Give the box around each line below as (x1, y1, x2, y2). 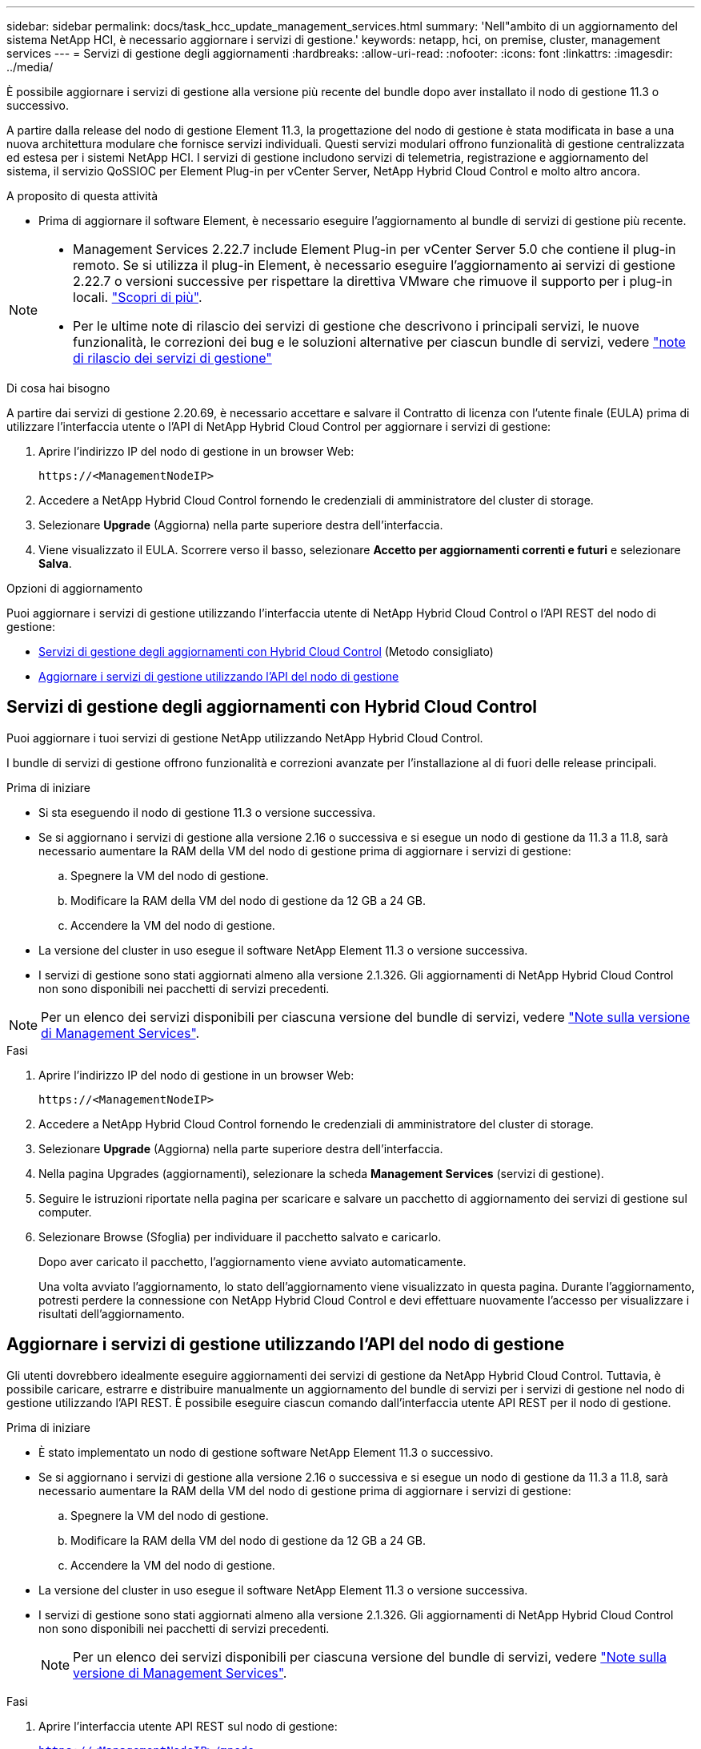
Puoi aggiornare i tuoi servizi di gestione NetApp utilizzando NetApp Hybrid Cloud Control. (6, 730, 483, 745)
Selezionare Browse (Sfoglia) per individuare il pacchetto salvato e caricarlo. (38, 1229, 442, 1244)
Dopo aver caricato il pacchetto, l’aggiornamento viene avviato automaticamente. (38, 1254, 467, 1269)
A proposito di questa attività (6, 189, 158, 203)
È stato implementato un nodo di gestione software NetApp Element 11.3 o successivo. (38, 1445, 494, 1459)
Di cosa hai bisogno (6, 381, 110, 395)
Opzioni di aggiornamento (6, 581, 143, 595)
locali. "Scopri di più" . (73, 289, 202, 305)
